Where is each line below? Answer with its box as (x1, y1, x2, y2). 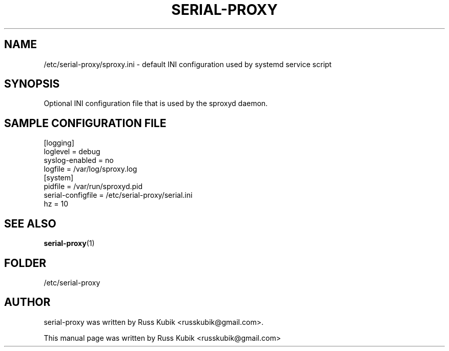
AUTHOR (4, 296, 51, 309)
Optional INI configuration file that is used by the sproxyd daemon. (44, 99, 268, 108)
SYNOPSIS (4, 77, 60, 91)
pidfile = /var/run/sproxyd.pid (44, 182, 143, 191)
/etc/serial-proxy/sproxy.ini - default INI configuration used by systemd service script (44, 59, 332, 69)
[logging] (44, 138, 74, 148)
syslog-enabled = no (44, 156, 114, 165)
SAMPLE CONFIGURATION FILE (4, 116, 167, 130)
